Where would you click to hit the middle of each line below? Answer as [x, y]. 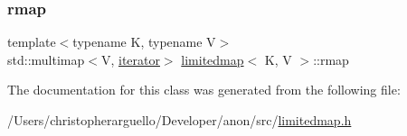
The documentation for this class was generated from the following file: [204, 90]
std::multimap [46, 59]
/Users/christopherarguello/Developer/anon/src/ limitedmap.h [180, 120]
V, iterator [130, 59]
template [32, 42]
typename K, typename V [144, 42]
